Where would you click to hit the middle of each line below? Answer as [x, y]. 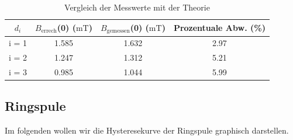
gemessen [118, 31]
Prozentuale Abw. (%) [219, 28]
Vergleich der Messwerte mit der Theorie [137, 7]
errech [49, 31]
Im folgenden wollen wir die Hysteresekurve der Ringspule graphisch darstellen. [147, 130]
